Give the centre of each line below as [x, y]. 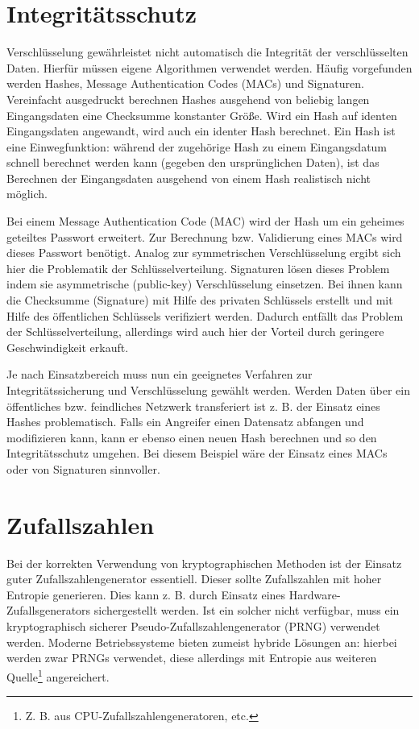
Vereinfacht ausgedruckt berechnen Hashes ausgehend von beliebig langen [188, 99]
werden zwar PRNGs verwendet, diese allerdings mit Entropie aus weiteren [192, 658]
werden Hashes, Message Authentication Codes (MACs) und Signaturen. [185, 83]
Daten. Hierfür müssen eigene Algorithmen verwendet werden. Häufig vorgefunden [209, 67]
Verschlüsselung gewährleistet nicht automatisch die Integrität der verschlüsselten [207, 52]
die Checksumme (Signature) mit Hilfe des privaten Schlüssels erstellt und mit [200, 300]
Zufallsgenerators [49, 610]
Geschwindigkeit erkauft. [68, 347]
